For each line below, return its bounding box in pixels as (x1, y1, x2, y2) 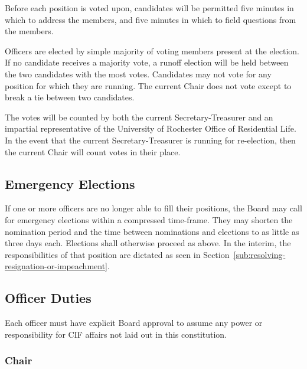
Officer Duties (5, 289, 92, 307)
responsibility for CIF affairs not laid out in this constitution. (5, 328, 227, 340)
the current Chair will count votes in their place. (5, 145, 181, 158)
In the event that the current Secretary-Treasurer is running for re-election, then (5, 133, 296, 146)
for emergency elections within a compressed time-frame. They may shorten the (5, 213, 293, 226)
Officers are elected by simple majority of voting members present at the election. (5, 44, 299, 57)
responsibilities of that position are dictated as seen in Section (5, 248, 230, 260)
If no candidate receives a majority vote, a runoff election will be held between (5, 56, 289, 68)
